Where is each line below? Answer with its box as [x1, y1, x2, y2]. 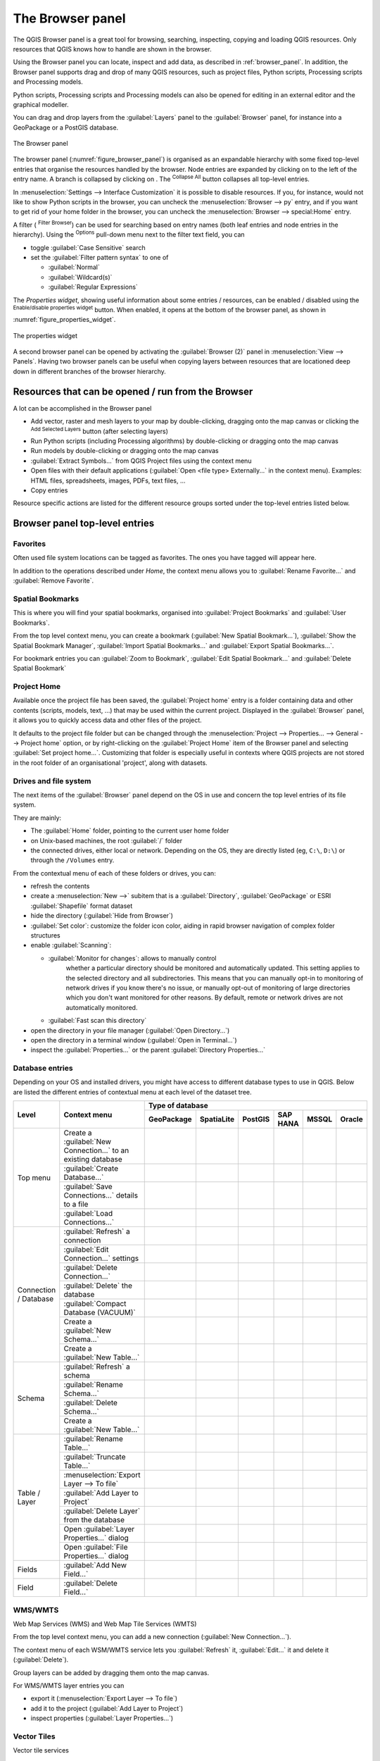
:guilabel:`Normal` [48, 263, 100, 271]
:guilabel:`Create [63, 1164, 119, 1174]
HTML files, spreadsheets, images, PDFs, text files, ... [30, 476, 186, 485]
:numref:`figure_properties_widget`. [13, 316, 116, 324]
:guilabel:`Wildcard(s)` [48, 273, 113, 281]
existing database [63, 1155, 122, 1164]
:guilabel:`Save [63, 1182, 113, 1192]
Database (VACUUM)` [63, 1307, 137, 1317]
